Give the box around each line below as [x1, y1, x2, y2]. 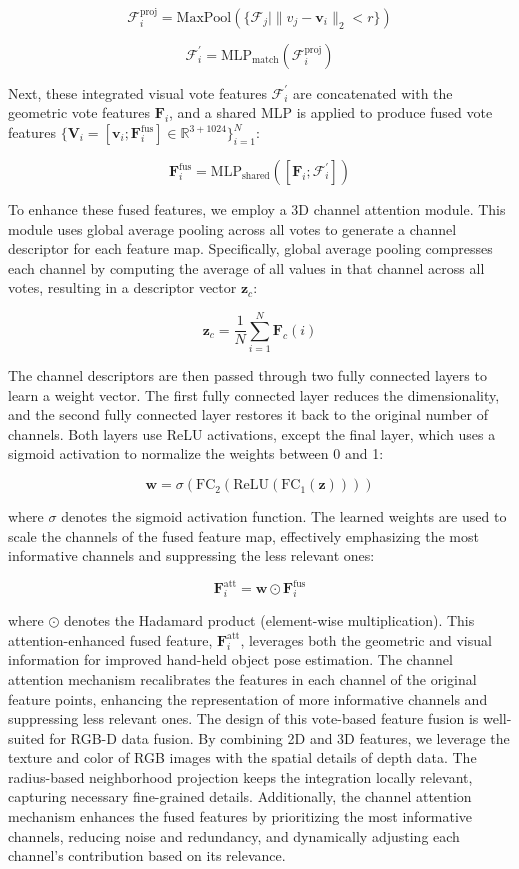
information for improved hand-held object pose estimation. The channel [8, 649, 453, 670]
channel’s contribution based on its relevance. [8, 845, 286, 866]
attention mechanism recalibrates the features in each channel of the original [8, 668, 477, 689]
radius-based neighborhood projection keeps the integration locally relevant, [8, 766, 473, 787]
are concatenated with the [293, 82, 453, 103]
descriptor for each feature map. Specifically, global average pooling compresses [8, 238, 493, 259]
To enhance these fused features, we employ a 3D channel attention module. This [8, 199, 506, 219]
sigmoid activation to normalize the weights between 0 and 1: [8, 443, 384, 464]
